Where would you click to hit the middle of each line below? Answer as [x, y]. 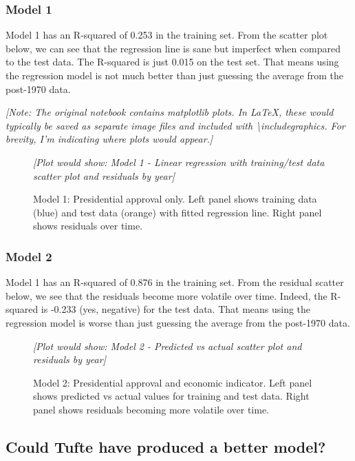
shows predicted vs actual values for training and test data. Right [171, 396]
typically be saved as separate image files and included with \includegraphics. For [175, 125]
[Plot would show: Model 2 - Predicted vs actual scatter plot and [168, 346]
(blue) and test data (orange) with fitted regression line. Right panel [177, 212]
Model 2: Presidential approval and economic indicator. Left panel [173, 382]
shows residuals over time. [88, 226]
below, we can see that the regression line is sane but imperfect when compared [173, 48]
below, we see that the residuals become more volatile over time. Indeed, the [166, 295]
